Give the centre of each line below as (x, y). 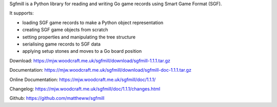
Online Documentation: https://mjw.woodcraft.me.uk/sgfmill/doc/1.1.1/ (83, 79)
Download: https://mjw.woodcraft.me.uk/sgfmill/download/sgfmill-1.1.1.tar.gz (90, 60)
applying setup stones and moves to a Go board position (82, 51)
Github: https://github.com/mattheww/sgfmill (57, 98)
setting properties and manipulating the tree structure (79, 37)
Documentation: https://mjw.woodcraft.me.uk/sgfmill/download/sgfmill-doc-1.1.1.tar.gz (101, 70)
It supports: (22, 13)
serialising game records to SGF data (62, 44)
